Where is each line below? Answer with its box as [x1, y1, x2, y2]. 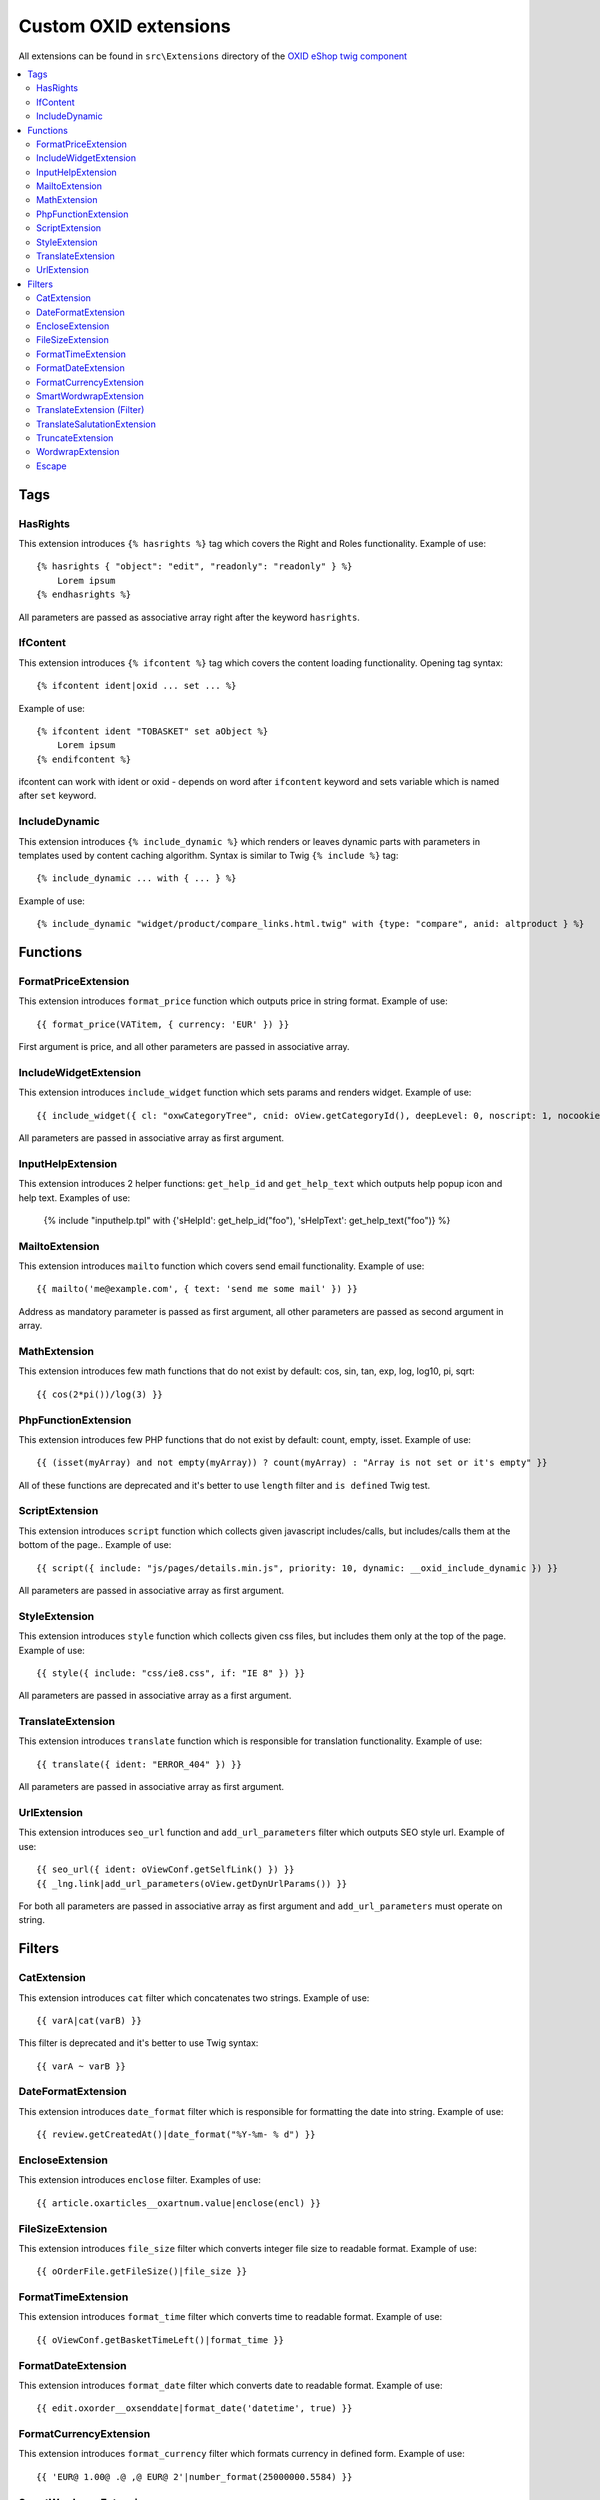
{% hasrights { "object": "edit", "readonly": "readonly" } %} [36, 561, 353, 572]
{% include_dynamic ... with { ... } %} [36, 873, 237, 884]
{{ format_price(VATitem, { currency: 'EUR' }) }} [36, 1018, 290, 1030]
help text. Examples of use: [18, 1191, 131, 1204]
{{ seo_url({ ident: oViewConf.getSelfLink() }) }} [36, 1864, 295, 1875]
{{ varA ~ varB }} [36, 2060, 127, 2072]
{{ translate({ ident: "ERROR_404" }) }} [36, 1758, 242, 1770]
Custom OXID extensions [18, 15, 232, 37]
